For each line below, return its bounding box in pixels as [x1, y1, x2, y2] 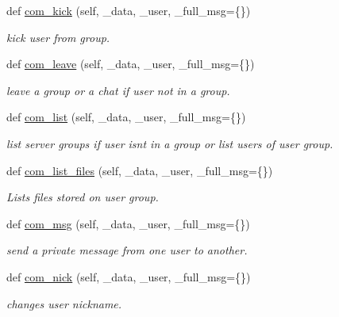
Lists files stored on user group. [6, 189, 159, 205]
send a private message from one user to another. [6, 242, 248, 258]
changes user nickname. [6, 295, 122, 311]
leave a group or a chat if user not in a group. [6, 82, 230, 98]
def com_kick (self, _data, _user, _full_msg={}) [6, 2, 251, 18]
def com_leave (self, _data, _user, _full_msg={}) [6, 55, 255, 72]
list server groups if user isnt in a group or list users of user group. [6, 135, 333, 151]
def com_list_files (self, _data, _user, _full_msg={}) [6, 162, 273, 178]
